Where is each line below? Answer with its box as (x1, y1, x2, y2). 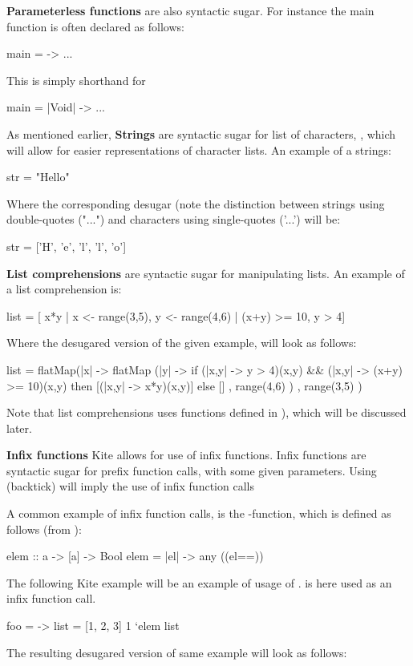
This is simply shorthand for (6, 71, 146, 88)
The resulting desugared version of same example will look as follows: (6, 644, 347, 660)
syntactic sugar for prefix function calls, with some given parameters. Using (6, 462, 377, 478)
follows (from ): (6, 520, 82, 537)
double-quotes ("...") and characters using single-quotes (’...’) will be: (6, 211, 341, 228)
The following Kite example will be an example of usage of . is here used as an (6, 574, 392, 591)
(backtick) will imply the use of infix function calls (6, 478, 254, 494)
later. (6, 419, 32, 436)
